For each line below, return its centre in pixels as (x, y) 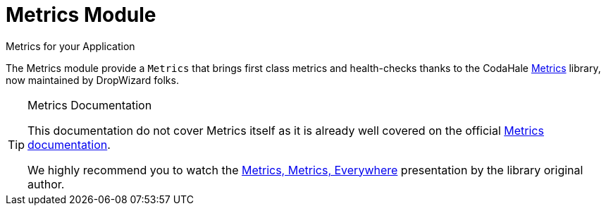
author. (46, 184)
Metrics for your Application (70, 46)
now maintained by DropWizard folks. (92, 80)
